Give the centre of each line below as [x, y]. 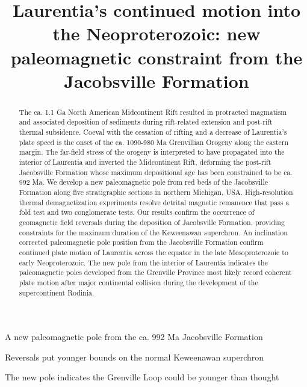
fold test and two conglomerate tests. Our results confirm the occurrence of [137, 212]
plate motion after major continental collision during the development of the [138, 282]
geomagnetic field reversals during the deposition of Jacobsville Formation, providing [152, 222]
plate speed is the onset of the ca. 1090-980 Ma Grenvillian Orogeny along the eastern [154, 142]
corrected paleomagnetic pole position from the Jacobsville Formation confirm [141, 242]
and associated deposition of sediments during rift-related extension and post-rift [146, 122]
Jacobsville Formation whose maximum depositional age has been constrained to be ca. [156, 172]
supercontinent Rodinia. [57, 292]
